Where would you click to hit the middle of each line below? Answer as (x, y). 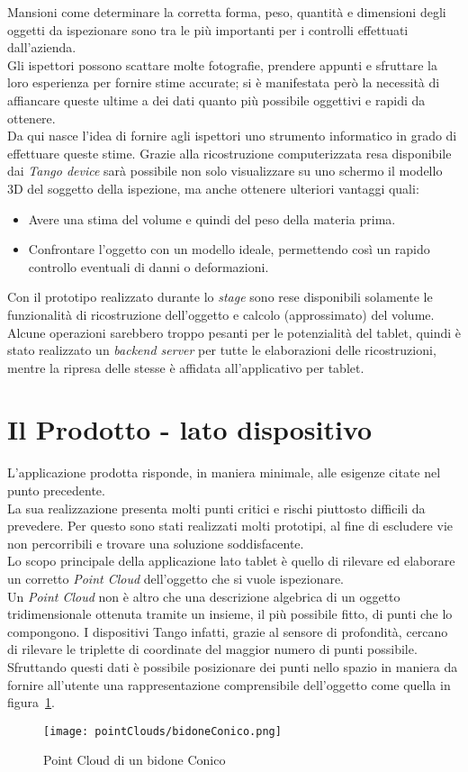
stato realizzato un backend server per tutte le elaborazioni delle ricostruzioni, (222, 350)
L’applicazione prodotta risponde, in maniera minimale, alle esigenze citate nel (224, 472)
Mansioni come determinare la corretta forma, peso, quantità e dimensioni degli (227, 12)
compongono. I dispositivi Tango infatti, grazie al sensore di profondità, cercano (228, 631)
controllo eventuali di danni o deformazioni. (148, 266)
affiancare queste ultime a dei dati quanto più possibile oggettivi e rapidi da (216, 100)
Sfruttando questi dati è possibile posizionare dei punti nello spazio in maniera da (233, 666)
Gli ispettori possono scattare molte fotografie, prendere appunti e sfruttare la (222, 64)
